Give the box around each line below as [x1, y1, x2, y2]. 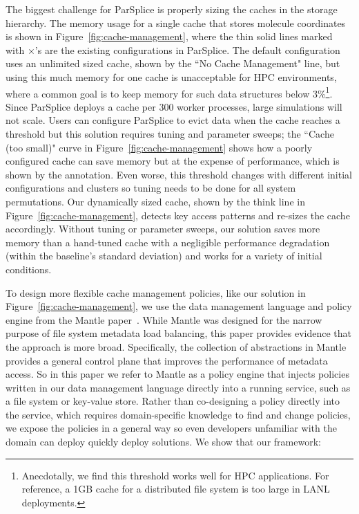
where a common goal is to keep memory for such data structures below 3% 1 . [6, 84, 333, 100]
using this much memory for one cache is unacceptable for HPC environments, [6, 69, 337, 84]
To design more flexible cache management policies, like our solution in [6, 285, 306, 300]
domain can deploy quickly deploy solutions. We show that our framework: [6, 434, 321, 449]
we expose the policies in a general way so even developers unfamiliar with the [6, 421, 337, 435]
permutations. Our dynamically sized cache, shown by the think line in [6, 194, 305, 208]
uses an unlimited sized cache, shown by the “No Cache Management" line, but [6, 56, 340, 71]
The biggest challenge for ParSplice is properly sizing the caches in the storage [6, 2, 338, 16]
